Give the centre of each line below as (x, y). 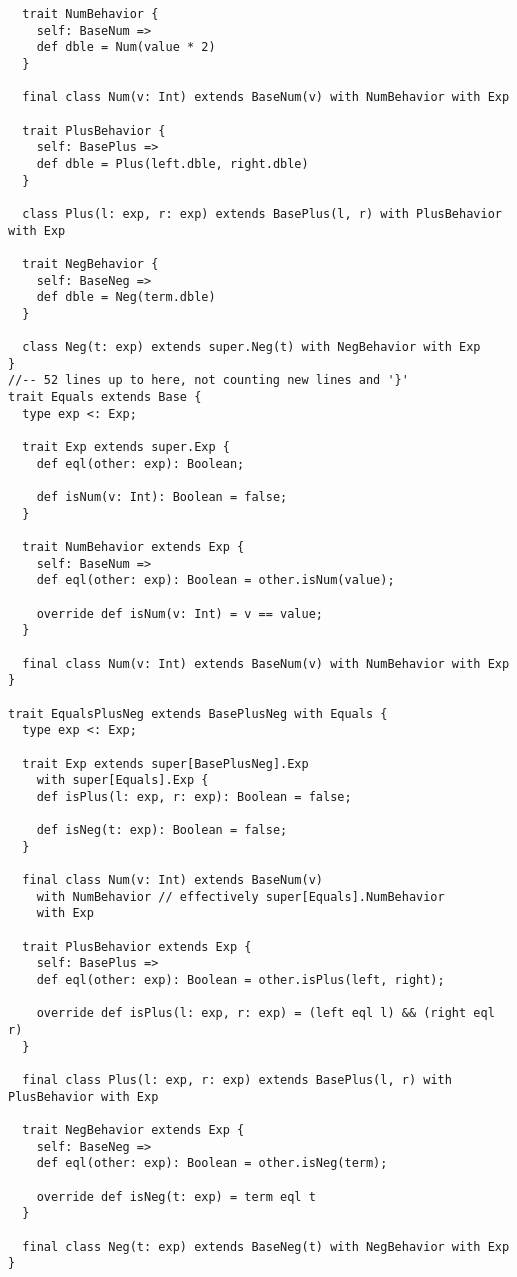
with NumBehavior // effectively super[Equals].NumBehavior (240, 896)
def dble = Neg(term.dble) (126, 297)
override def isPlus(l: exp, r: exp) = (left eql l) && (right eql (265, 1013)
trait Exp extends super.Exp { (126, 447)
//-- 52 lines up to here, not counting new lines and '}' (208, 380)
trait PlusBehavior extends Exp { (137, 946)
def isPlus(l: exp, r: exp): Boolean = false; (194, 796)
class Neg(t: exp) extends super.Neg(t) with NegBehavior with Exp (251, 347)
